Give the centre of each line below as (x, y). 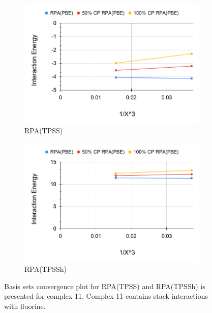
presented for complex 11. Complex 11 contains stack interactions (106, 296)
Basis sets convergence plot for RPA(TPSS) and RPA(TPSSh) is (105, 286)
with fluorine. (25, 306)
